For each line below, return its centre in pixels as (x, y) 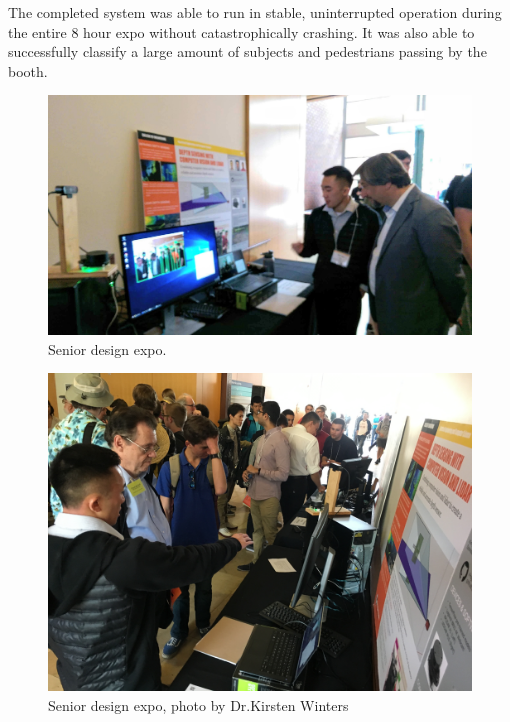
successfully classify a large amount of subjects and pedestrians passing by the (247, 51)
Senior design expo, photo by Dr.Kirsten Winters (198, 704)
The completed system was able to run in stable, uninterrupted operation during (255, 12)
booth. (28, 70)
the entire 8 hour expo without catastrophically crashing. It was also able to (241, 31)
